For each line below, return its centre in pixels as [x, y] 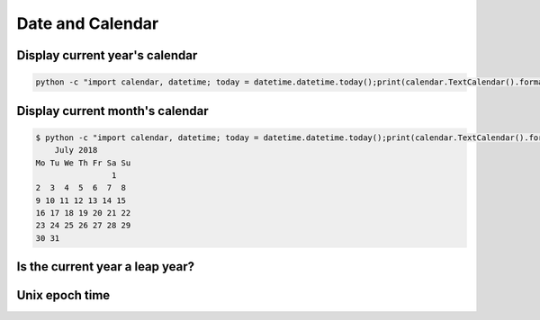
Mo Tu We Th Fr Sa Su [83, 163]
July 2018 [76, 150]
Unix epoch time [63, 295]
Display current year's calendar [107, 55]
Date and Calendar [88, 23]
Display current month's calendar [112, 111]
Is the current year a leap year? [106, 267]
